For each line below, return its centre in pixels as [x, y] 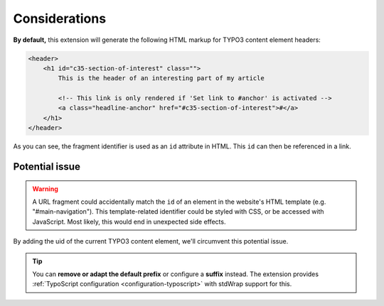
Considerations [60, 18]
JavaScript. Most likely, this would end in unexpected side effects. [129, 222]
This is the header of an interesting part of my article [161, 78]
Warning [45, 189]
